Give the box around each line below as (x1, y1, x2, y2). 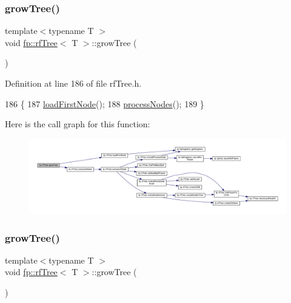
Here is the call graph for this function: (5, 118, 150, 130)
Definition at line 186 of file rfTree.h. (5, 77, 142, 89)
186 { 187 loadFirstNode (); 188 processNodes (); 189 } (5, 97, 204, 110)
